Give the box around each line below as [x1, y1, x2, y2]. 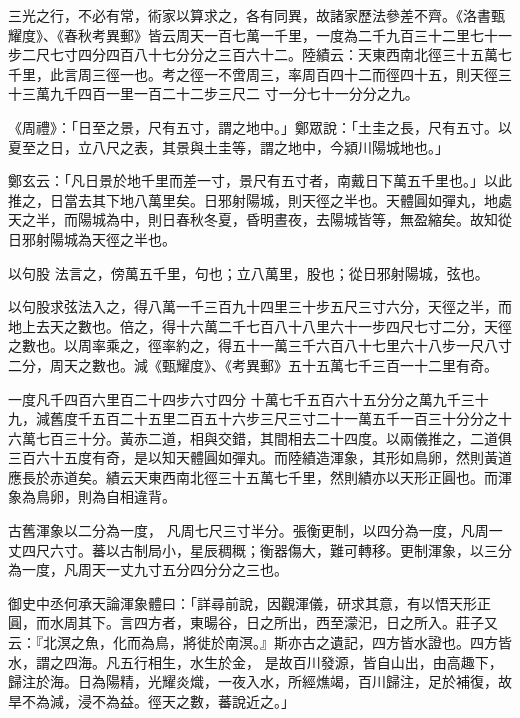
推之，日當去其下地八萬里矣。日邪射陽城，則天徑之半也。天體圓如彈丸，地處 [8, 189, 512, 210]
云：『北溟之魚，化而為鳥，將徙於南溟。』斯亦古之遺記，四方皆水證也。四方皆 [8, 632, 512, 653]
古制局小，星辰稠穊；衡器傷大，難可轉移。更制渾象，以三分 [119, 539, 512, 560]
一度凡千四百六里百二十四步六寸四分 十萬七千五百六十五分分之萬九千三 [8, 388, 475, 409]
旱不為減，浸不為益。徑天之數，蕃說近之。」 [8, 690, 295, 711]
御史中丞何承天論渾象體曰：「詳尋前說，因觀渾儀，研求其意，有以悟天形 [8, 592, 477, 613]
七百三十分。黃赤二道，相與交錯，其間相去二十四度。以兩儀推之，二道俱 [35, 427, 512, 448]
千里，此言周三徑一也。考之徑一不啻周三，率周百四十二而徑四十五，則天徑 [8, 63, 498, 84]
